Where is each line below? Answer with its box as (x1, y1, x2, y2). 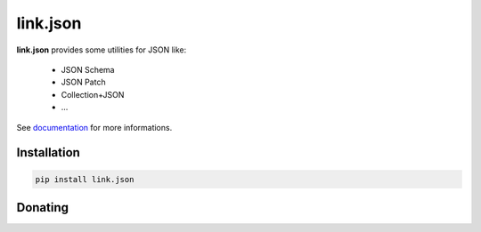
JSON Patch (61, 76, 106, 88)
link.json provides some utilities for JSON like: (16, 44, 187, 55)
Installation (16, 145, 80, 160)
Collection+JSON (61, 89, 125, 100)
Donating (16, 200, 69, 215)
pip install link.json (35, 174, 135, 184)
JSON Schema (61, 64, 115, 75)
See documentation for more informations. (16, 122, 173, 132)
